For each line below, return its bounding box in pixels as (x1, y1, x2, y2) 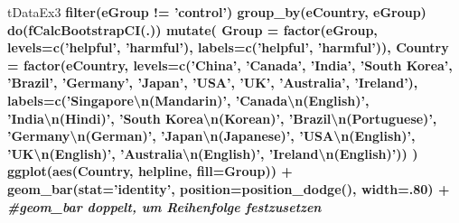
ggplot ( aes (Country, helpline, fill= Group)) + (7, 162, 293, 181)
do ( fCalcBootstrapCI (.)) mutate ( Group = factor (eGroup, (7, 20, 378, 39)
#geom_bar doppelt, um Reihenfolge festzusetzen (7, 197, 322, 216)
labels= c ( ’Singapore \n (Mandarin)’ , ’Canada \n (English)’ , (7, 90, 370, 109)
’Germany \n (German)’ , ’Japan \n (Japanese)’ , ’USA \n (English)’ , (7, 126, 416, 145)
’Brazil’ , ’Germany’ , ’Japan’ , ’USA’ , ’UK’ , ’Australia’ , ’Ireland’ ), (7, 73, 418, 92)
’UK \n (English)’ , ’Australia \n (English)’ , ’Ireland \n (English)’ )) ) (7, 144, 418, 163)
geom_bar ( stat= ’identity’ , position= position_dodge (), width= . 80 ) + (7, 179, 450, 198)
